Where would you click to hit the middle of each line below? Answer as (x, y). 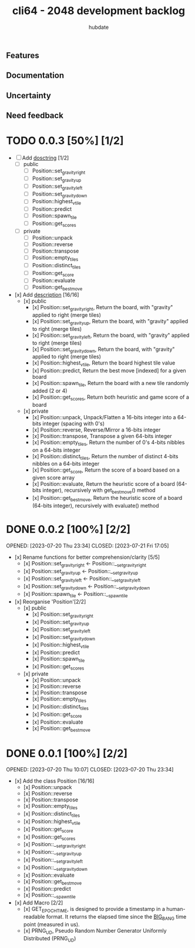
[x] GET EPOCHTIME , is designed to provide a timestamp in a (94, 910)
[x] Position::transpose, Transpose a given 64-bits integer (102, 436)
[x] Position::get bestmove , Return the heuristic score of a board (107, 499)
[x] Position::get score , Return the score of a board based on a (106, 471)
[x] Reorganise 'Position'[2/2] (50, 601)
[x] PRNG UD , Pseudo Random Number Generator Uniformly (95, 931)
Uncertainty (28, 95)
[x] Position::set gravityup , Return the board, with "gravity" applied (110, 322)
